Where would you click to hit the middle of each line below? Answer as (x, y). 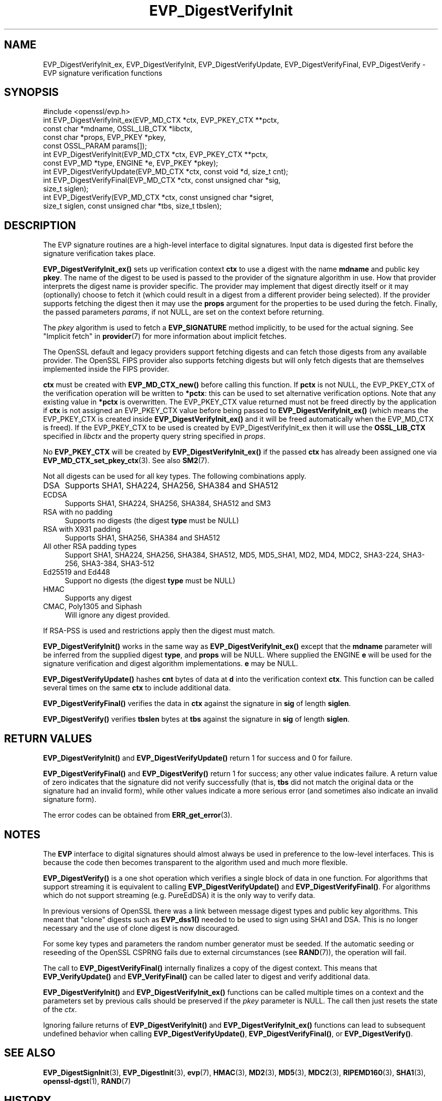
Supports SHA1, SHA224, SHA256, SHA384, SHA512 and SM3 (168, 504)
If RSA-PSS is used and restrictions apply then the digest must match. (159, 631)
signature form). (70, 799)
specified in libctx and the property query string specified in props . (154, 436)
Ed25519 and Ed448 (77, 572)
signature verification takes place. (99, 254)
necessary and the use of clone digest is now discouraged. (141, 928)
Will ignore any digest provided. (117, 615)
